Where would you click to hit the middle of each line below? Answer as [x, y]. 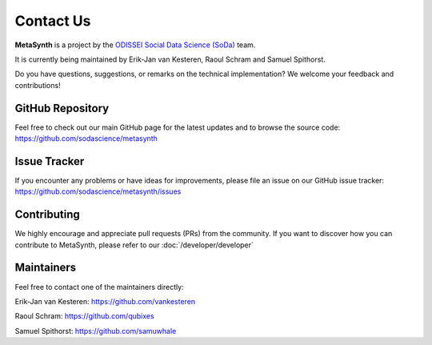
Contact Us [53, 21]
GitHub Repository [62, 108]
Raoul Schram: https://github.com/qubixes [85, 316]
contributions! [38, 85]
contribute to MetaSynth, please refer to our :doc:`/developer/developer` [134, 245]
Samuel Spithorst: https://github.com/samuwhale [96, 331]
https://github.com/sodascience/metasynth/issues [98, 191]
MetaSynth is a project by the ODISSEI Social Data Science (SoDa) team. [135, 45]
